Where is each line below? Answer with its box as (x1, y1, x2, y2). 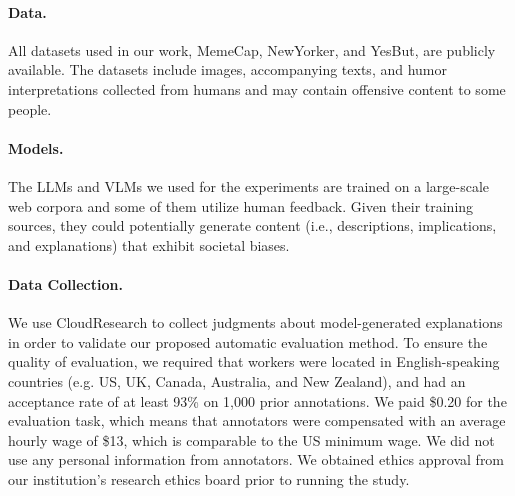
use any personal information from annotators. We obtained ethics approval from (8, 449, 505, 470)
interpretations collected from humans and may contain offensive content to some (8, 78, 506, 99)
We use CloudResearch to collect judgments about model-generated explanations (8, 312, 503, 333)
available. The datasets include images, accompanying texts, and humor (8, 59, 447, 80)
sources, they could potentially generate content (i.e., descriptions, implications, (8, 215, 497, 236)
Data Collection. (8, 273, 123, 294)
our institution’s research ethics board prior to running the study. (8, 468, 410, 489)
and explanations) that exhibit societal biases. (8, 234, 290, 255)
